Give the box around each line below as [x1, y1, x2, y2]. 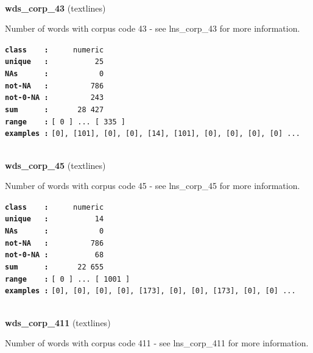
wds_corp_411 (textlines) [5, 316, 111, 329]
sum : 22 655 [5, 263, 104, 272]
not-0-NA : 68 [5, 251, 104, 260]
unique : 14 [5, 215, 104, 224]
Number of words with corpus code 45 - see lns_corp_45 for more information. [5, 179, 300, 192]
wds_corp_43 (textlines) [5, 1, 106, 14]
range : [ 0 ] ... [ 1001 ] [5, 274, 130, 283]
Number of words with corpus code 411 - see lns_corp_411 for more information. [5, 337, 309, 349]
